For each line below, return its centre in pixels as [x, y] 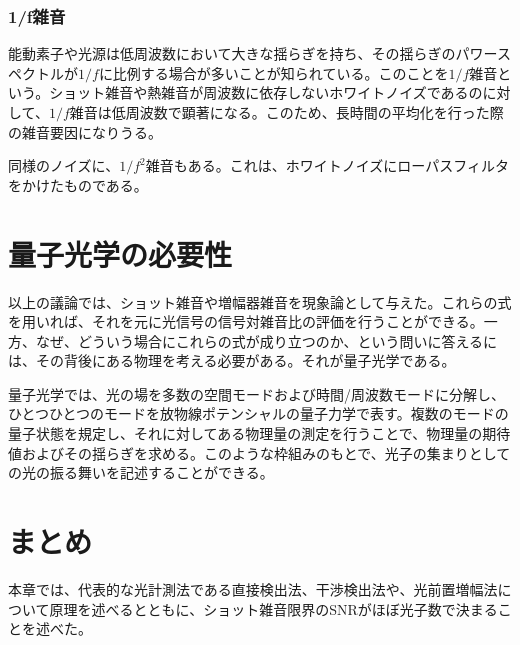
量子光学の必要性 [120, 253]
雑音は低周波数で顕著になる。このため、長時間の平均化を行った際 [286, 112]
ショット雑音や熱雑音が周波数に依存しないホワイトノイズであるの [266, 92]
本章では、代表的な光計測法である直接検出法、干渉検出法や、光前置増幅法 [253, 588]
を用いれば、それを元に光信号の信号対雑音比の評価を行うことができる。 [246, 321]
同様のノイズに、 [64, 165]
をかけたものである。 [78, 184]
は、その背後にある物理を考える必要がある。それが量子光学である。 [232, 360]
